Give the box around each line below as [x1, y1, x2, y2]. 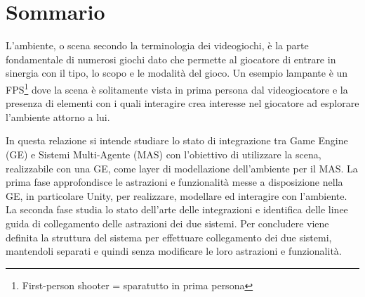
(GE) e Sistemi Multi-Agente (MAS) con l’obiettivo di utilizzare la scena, [6, 146, 321, 161]
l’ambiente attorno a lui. [6, 109, 110, 124]
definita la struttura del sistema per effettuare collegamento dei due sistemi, [6, 229, 332, 244]
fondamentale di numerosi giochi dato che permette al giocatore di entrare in [6, 51, 336, 66]
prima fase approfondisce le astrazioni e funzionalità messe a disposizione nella [6, 175, 343, 189]
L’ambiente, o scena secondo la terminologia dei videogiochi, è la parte [6, 38, 309, 53]
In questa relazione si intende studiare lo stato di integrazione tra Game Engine [6, 133, 348, 148]
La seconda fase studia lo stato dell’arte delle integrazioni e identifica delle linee [6, 202, 348, 217]
